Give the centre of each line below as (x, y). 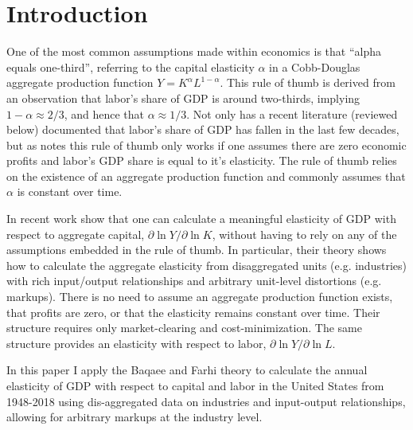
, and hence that (104, 113)
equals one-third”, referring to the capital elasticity (131, 66)
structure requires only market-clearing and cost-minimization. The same (184, 328)
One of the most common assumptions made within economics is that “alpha (194, 51)
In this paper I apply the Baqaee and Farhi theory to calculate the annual (187, 370)
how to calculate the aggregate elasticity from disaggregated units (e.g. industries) (206, 265)
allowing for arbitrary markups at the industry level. (134, 417)
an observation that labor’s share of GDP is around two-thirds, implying (183, 98)
